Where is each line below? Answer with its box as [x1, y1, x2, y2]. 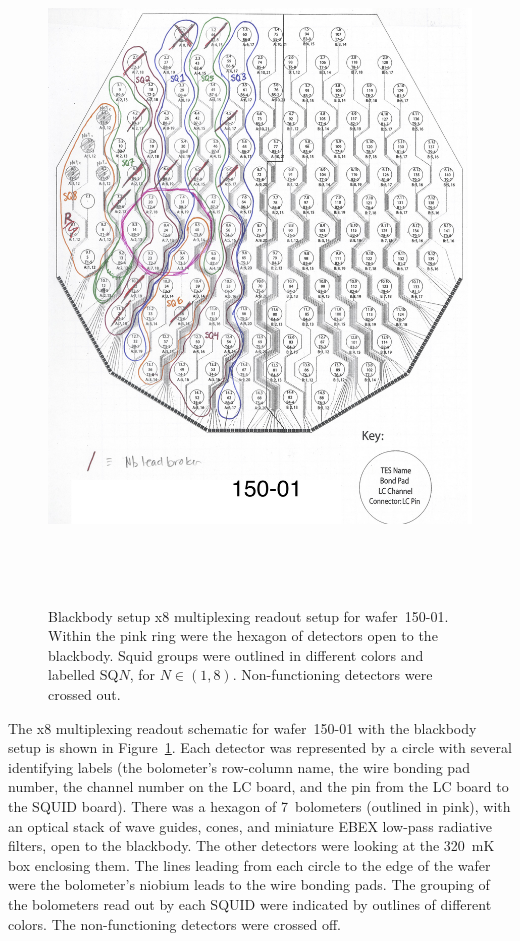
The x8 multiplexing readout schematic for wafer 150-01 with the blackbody [8, 717, 477, 738]
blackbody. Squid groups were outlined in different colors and [48, 644, 424, 665]
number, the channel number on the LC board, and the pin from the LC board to [8, 776, 509, 797]
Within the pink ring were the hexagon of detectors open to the [48, 625, 438, 646]
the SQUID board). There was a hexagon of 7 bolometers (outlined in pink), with [8, 795, 511, 816]
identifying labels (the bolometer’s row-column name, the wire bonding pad [8, 756, 470, 777]
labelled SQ [48, 664, 119, 685]
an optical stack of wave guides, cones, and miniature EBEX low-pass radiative [8, 815, 493, 836]
